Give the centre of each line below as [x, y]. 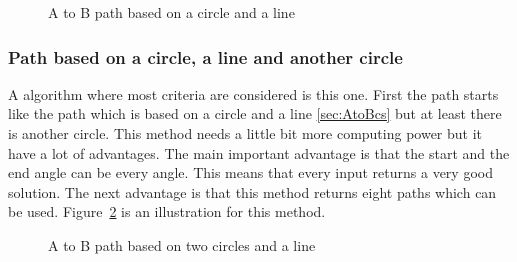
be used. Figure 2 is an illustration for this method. [167, 211]
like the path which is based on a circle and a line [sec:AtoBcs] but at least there [255, 113]
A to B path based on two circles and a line [182, 244]
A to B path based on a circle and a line [171, 12]
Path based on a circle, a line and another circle [205, 56]
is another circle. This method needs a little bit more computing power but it [245, 133]
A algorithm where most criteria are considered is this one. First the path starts [253, 93]
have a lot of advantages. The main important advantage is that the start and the [259, 152]
